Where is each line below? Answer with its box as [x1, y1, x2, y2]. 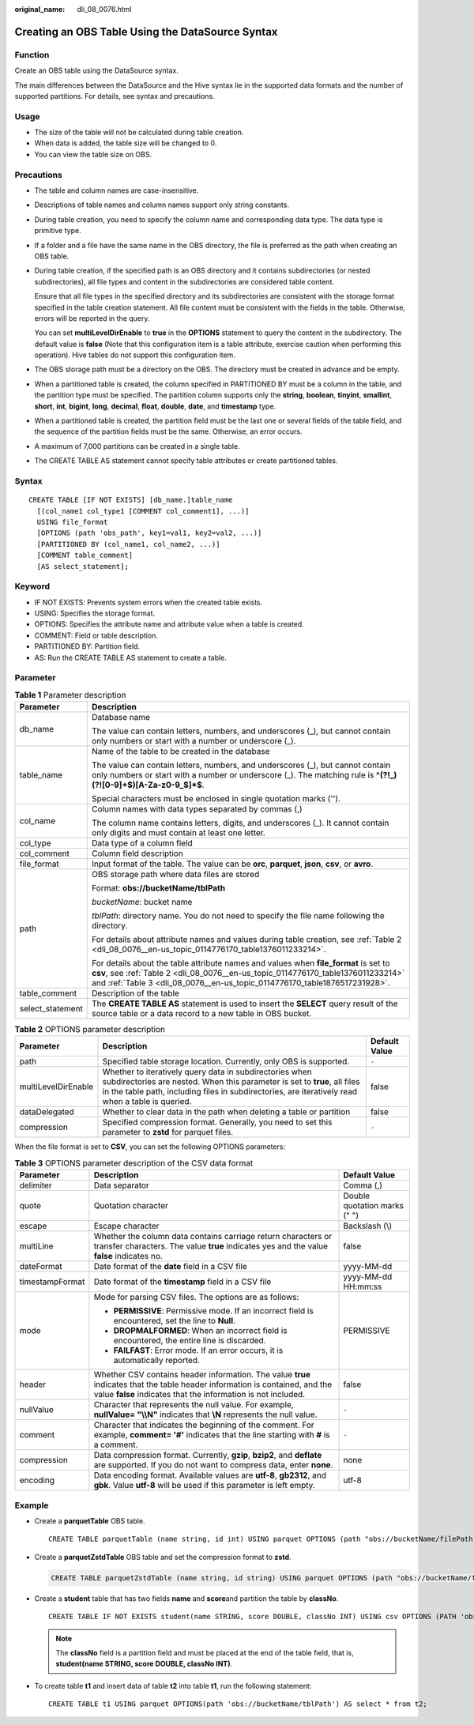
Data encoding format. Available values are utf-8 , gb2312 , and [93, 1470, 327, 1481]
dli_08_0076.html [77, 5, 132, 13]
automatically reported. [113, 1355, 201, 1366]
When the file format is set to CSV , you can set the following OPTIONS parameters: [14, 1142, 286, 1151]
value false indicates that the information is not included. [93, 1389, 306, 1400]
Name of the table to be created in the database [92, 746, 270, 757]
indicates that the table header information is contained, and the [93, 1379, 332, 1390]
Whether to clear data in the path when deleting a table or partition [102, 1106, 351, 1117]
